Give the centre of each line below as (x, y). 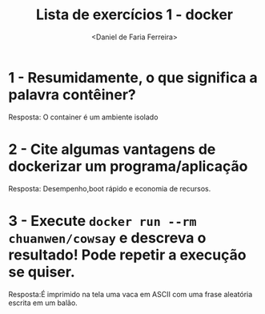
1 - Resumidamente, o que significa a (133, 77)
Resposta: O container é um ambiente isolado (83, 117)
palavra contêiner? (72, 95)
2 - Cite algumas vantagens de (112, 149)
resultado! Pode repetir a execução (127, 255)
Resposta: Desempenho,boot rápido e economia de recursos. (110, 188)
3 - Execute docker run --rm (102, 221)
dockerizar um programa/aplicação (128, 166)
